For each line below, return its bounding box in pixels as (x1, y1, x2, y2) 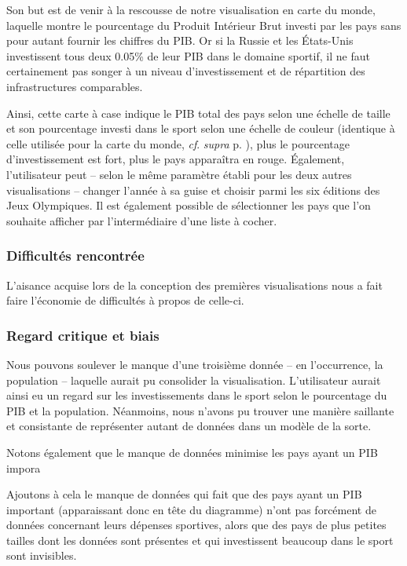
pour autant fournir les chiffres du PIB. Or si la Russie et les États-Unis (6, 32, 354, 49)
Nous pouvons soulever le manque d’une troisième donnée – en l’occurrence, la (6, 356, 383, 372)
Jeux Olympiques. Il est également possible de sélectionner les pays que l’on (6, 197, 371, 214)
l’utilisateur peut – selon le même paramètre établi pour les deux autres (6, 166, 352, 182)
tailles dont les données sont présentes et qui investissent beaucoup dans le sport (6, 531, 394, 548)
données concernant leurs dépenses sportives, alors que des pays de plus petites (6, 517, 387, 533)
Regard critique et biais (6, 325, 159, 345)
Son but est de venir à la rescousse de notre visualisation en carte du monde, (6, 2, 376, 17)
